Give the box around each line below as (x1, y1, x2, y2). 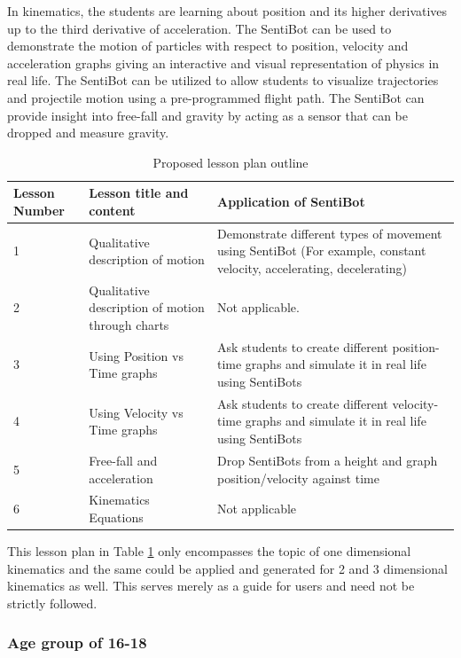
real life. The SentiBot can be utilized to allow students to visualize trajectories (7, 71, 439, 90)
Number (13, 200, 65, 219)
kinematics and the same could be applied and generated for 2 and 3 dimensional (7, 559, 448, 577)
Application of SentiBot (216, 192, 365, 211)
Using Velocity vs (89, 403, 184, 421)
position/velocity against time (216, 468, 379, 487)
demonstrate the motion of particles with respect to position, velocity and (7, 36, 409, 55)
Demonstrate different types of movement (216, 223, 442, 242)
